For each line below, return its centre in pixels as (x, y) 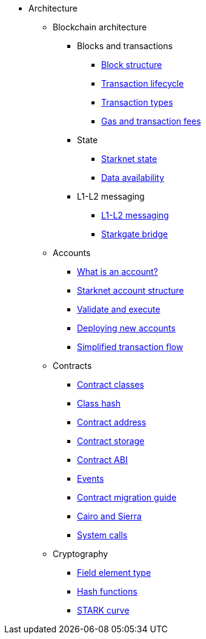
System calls (102, 535)
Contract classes (111, 384)
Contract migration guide (127, 497)
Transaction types (137, 102)
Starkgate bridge (135, 234)
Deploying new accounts (126, 328)
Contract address (112, 422)
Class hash (99, 403)
